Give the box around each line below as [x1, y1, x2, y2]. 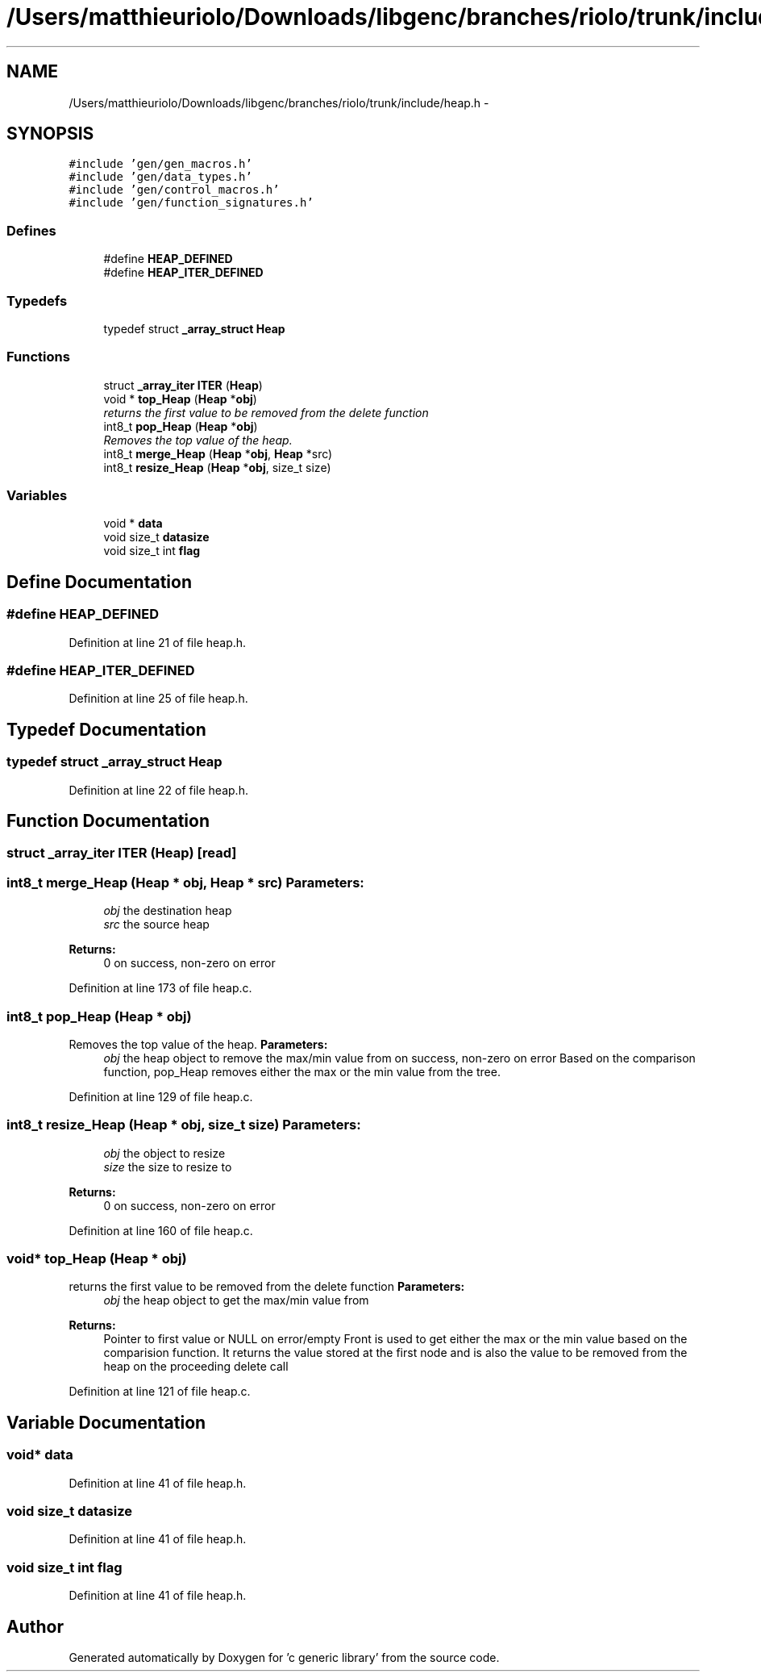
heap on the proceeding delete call [103, 1359, 289, 1374]
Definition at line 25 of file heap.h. [69, 691, 248, 706]
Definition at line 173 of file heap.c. [69, 981, 252, 996]
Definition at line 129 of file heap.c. [69, 1089, 253, 1104]
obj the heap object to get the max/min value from [103, 1293, 369, 1308]
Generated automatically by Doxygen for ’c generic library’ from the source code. [69, 1651, 500, 1665]
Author [6, 1616, 64, 1637]
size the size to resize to [103, 1159, 232, 1174]
